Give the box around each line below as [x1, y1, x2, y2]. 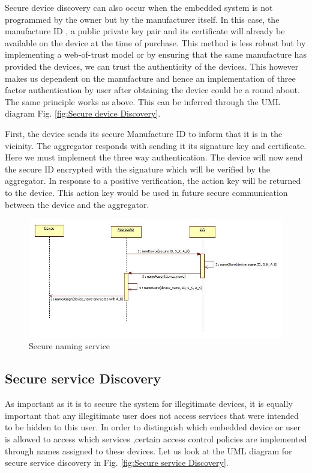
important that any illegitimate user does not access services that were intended [5, 409, 299, 421]
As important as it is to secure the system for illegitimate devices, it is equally [5, 397, 293, 410]
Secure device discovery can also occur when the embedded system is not [5, 1, 273, 13]
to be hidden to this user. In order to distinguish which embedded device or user [5, 421, 301, 433]
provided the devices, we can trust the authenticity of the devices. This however [5, 60, 299, 72]
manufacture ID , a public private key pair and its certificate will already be [5, 25, 285, 37]
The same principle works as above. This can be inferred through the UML [5, 95, 281, 108]
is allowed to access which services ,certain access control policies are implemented [5, 432, 307, 445]
